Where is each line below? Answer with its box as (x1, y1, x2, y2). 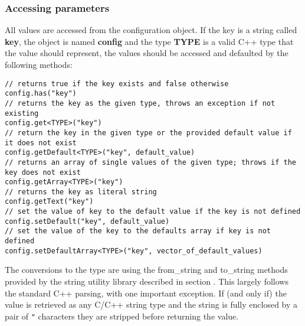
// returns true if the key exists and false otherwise (5, 79, 229, 88)
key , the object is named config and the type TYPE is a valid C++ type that (5, 35, 294, 47)
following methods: (5, 58, 73, 70)
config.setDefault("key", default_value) (5, 217, 170, 226)
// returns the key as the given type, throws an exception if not (5, 99, 276, 107)
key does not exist (5, 168, 81, 177)
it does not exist (5, 138, 77, 147)
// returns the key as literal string (5, 187, 157, 196)
